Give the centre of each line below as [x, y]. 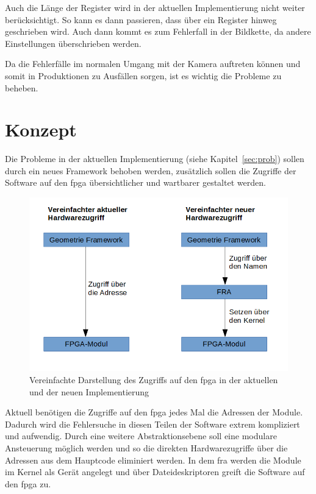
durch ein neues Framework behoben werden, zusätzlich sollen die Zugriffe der [151, 170]
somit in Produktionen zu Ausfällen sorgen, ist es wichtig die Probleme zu [143, 75]
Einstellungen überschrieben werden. [73, 43]
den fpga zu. [28, 483]
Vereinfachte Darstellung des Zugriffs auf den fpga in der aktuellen [154, 380]
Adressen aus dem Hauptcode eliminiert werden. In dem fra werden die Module [153, 460]
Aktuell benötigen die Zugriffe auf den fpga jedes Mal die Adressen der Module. [154, 412]
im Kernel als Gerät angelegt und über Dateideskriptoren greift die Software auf [155, 472]
